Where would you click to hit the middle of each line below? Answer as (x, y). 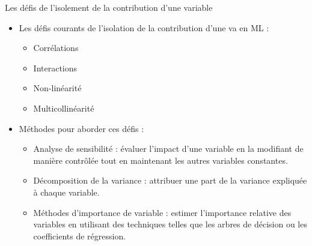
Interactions (55, 67)
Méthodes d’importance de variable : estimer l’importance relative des (162, 212)
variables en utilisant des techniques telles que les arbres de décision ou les (170, 224)
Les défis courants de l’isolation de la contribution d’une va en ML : (144, 27)
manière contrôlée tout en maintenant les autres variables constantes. (161, 160)
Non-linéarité (57, 88)
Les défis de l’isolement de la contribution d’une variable (109, 7)
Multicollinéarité (64, 108)
